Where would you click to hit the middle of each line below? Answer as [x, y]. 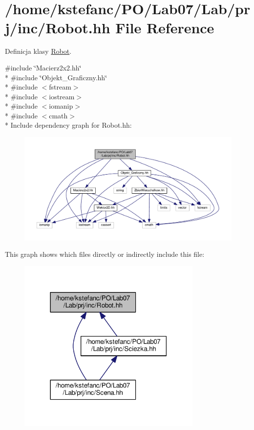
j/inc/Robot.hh [58, 28]
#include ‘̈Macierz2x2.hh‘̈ [43, 67]
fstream [60, 87]
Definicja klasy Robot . [38, 51]
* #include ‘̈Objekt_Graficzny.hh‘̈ [56, 77]
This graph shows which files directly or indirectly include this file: [105, 254]
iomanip [61, 106]
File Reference [165, 28]
